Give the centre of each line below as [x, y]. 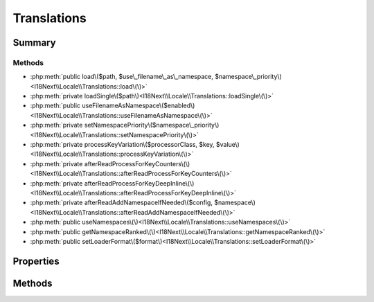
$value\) [228, 145]
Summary [34, 43]
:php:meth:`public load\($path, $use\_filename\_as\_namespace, [122, 77]
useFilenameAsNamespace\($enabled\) [139, 106]
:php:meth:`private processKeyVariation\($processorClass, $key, [122, 145]
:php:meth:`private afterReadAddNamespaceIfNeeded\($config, [121, 203]
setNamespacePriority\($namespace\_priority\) [152, 125]
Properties [36, 261]
